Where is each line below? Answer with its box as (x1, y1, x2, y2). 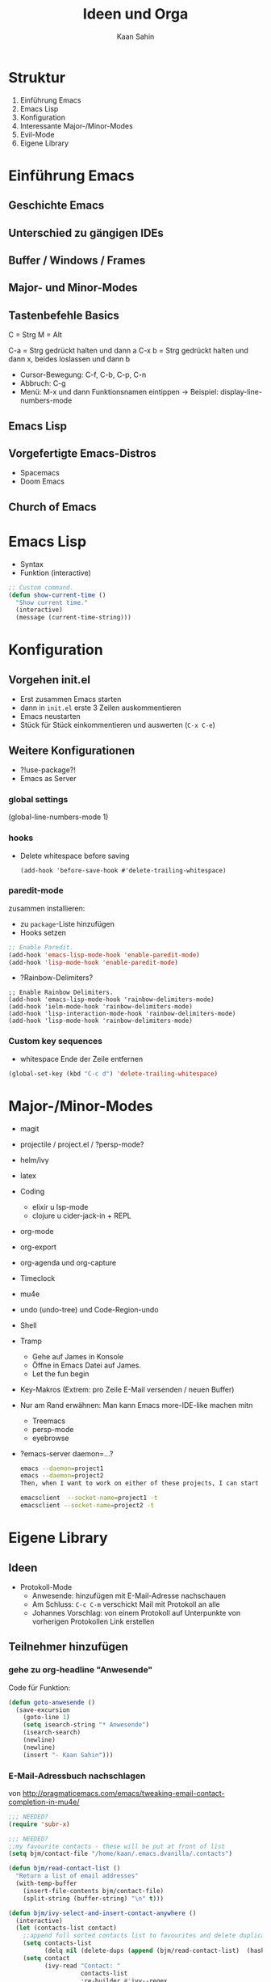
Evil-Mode (19, 129, 55, 139)
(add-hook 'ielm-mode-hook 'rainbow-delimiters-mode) (8, 1003, 194, 1011)
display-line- (220, 387, 262, 397)
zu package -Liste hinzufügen (19, 919, 115, 928)
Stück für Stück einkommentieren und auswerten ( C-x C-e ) (19, 721, 216, 730)
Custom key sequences (8, 1036, 103, 1047)
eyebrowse (31, 1433, 69, 1443)
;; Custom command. (8, 583, 74, 591)
